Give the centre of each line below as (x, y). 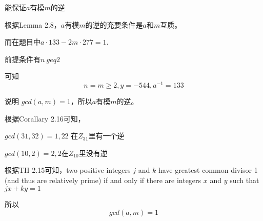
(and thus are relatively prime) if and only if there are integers (103, 180)
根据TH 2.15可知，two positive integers (68, 170)
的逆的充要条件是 (114, 24)
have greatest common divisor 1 (208, 170)
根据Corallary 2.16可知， (45, 118)
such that (245, 180)
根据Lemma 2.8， (33, 24)
